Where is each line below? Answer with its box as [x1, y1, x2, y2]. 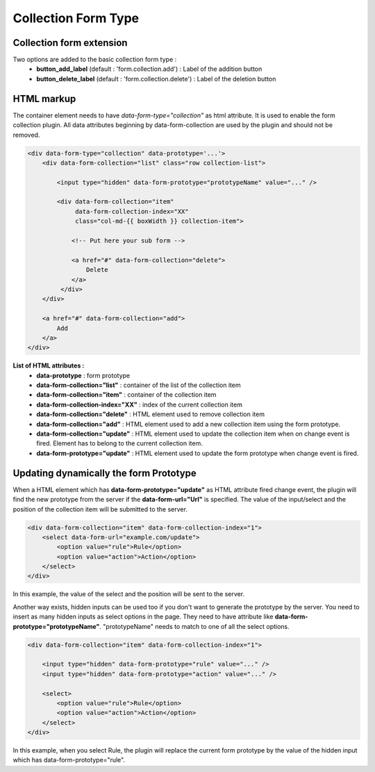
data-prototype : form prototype [36, 371, 131, 379]
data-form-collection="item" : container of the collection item [36, 391, 217, 399]
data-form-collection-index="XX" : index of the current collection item [36, 400, 243, 409]
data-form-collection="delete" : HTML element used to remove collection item [36, 410, 265, 418]
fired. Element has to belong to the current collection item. [36, 439, 203, 447]
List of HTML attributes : [12, 361, 85, 370]
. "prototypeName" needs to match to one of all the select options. [99, 622, 290, 630]
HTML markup [12, 92, 76, 104]
